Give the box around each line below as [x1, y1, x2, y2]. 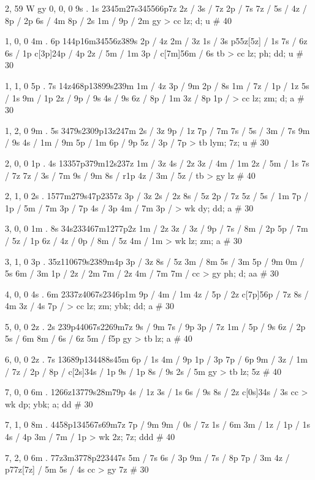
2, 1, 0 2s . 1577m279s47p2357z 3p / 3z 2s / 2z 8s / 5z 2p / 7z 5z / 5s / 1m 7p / [5, 189, 308, 202]
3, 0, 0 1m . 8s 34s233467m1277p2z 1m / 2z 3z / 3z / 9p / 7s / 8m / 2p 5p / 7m [5, 222, 308, 235]
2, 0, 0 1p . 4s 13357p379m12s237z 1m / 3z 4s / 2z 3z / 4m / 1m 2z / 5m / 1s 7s [5, 156, 309, 169]
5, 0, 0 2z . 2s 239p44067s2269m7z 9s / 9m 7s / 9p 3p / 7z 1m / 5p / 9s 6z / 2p [5, 320, 306, 332]
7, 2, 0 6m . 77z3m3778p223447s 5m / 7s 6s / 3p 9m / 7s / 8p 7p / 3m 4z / [5, 450, 290, 463]
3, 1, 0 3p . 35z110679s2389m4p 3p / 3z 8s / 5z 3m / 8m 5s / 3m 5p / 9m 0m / [5, 254, 305, 267]
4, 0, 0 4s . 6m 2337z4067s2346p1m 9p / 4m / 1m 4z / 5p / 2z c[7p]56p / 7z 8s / [5, 287, 309, 300]
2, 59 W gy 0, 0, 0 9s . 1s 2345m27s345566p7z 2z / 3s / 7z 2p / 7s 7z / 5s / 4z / [5, 2, 307, 14]
